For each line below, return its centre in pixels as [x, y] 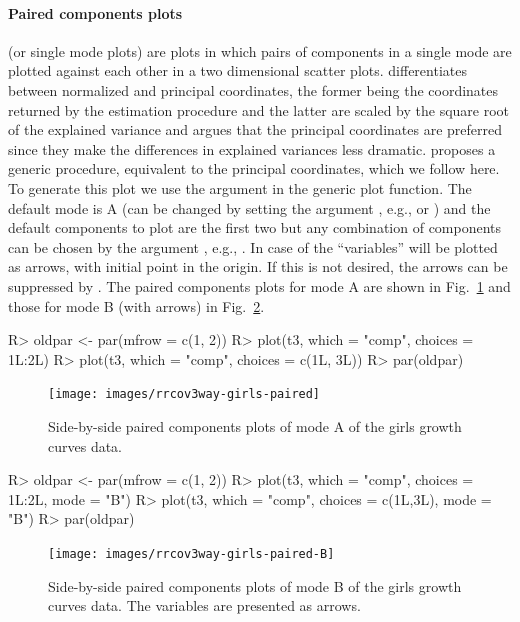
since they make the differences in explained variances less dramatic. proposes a [252, 148]
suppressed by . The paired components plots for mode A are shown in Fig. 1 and [259, 285]
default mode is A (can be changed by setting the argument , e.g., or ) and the [249, 207]
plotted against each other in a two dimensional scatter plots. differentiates [237, 70]
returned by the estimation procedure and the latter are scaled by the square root [259, 109]
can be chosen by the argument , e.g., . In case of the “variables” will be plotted [253, 246]
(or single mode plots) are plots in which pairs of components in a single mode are [260, 50]
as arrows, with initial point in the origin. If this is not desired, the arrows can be [258, 266]
